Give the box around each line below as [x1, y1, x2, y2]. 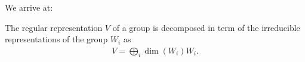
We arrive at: [5, 1, 53, 13]
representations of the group [5, 33, 108, 45]
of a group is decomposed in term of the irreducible [112, 21, 300, 33]
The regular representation [5, 21, 103, 33]
